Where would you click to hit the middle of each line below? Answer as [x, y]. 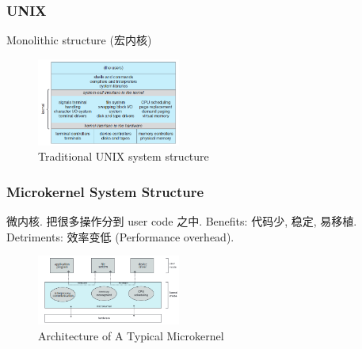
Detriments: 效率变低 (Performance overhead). [120, 236]
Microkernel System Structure [105, 191]
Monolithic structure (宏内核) [79, 40]
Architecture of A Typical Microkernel [131, 335]
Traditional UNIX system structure [124, 156]
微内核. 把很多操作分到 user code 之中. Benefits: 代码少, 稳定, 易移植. [182, 221]
